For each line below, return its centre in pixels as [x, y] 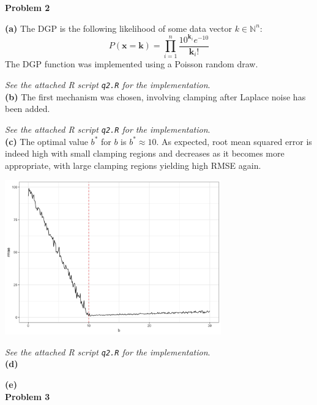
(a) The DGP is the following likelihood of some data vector [119, 28]
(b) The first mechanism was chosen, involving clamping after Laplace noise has [155, 96]
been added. [28, 109]
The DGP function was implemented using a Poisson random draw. [132, 64]
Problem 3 [28, 396]
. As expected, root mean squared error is [234, 141]
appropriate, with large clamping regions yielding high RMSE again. [133, 165]
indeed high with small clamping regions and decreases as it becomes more [145, 153]
